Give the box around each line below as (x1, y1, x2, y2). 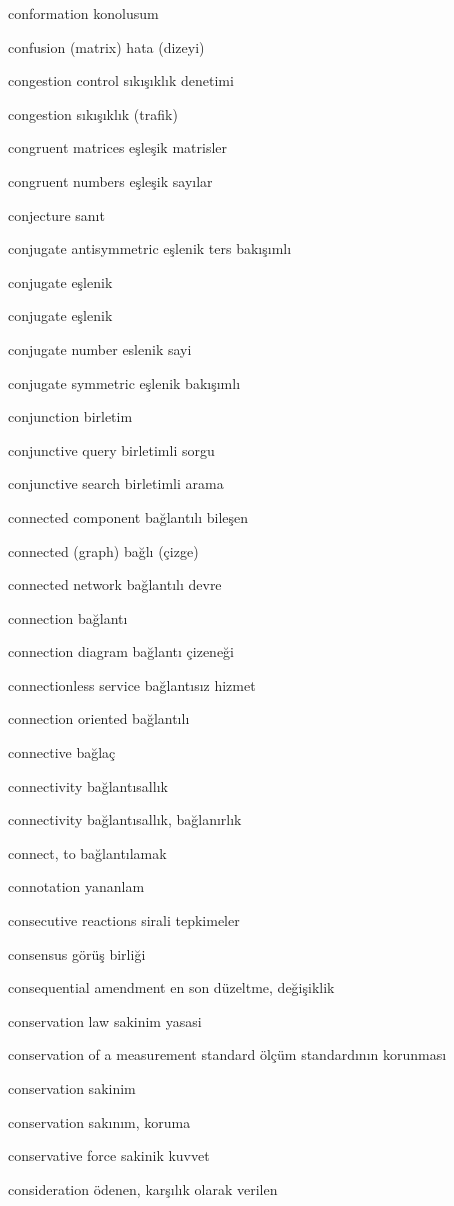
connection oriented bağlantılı (8, 708, 190, 729)
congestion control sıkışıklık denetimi (8, 70, 234, 91)
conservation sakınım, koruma (8, 1111, 191, 1132)
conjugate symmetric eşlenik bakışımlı (8, 372, 241, 393)
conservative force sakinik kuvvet (8, 1145, 210, 1166)
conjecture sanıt (8, 204, 105, 225)
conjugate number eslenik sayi (8, 338, 192, 359)
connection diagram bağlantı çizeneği (8, 641, 234, 662)
